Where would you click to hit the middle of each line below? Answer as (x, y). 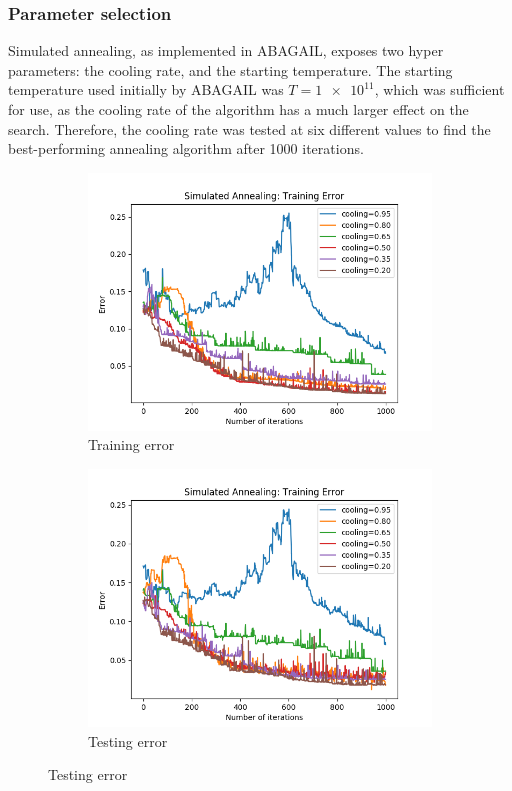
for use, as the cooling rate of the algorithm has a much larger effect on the (238, 109)
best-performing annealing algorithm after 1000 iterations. (186, 148)
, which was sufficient (439, 89)
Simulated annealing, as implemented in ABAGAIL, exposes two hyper (226, 50)
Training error (131, 444)
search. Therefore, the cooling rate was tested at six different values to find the (249, 128)
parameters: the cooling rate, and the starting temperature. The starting (230, 69)
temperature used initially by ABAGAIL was (146, 89)
